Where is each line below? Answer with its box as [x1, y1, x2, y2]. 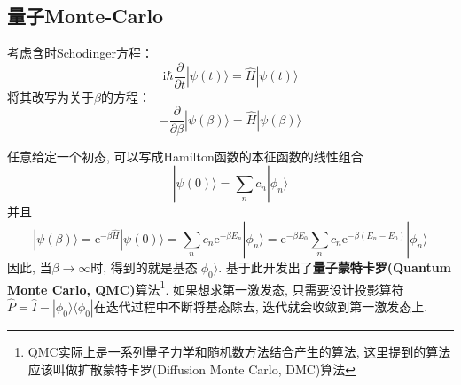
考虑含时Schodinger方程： [7, 43, 153, 62]
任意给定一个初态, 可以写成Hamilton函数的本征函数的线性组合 [7, 146, 363, 165]
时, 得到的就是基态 [90, 257, 198, 276]
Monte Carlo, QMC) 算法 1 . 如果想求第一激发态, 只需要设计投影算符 [7, 277, 404, 298]
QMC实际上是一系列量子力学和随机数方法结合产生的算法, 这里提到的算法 [27, 342, 451, 360]
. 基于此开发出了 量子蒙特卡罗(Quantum [218, 257, 452, 276]
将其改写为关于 [7, 87, 94, 106]
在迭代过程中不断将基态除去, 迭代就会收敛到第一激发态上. [93, 296, 428, 315]
